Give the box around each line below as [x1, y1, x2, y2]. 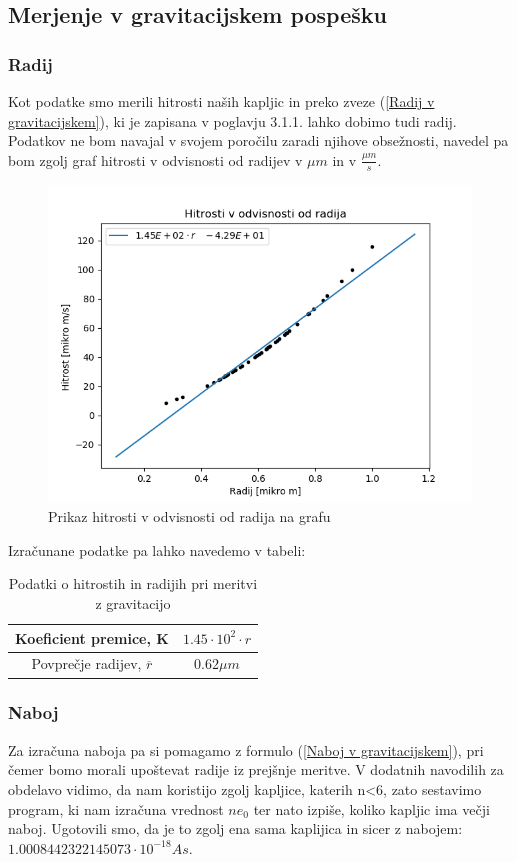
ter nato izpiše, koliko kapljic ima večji [253, 798, 490, 819]
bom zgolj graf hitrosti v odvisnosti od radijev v [8, 149, 303, 170]
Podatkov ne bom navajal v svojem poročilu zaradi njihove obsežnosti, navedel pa [8, 130, 509, 151]
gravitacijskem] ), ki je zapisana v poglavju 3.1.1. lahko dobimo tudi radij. [8, 110, 457, 131]
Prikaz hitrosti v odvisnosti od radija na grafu [48, 506, 331, 527]
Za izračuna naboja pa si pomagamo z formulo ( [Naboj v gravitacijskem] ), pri [8, 739, 484, 760]
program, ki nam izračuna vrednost [8, 798, 224, 819]
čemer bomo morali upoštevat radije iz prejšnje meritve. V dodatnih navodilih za [8, 759, 504, 780]
